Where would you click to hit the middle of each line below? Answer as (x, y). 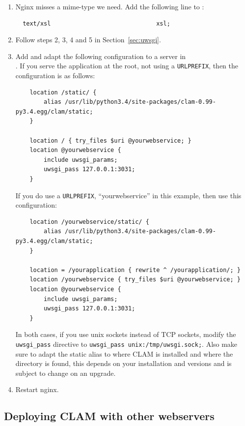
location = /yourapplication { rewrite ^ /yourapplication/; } (135, 270)
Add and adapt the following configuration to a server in (101, 56)
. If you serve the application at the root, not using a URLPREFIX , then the (127, 66)
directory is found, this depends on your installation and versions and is (123, 363)
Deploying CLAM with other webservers (109, 416)
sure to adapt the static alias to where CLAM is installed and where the (124, 353)
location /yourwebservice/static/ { (89, 222)
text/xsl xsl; (96, 23)
